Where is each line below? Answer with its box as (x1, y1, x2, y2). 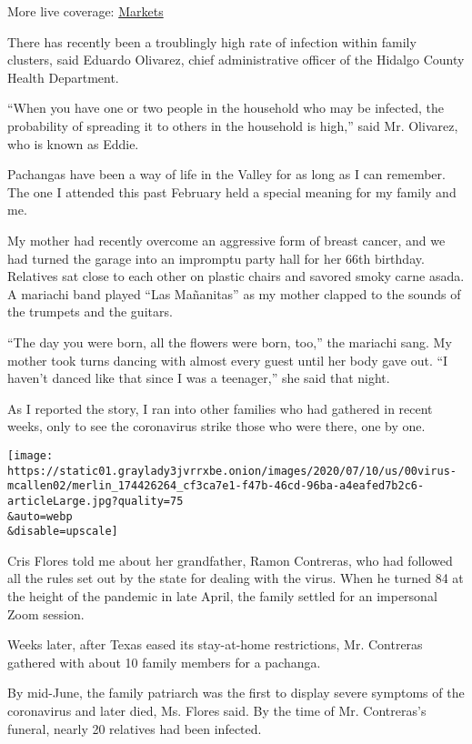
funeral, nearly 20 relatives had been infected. (7, 719, 262, 738)
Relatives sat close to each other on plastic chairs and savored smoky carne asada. (7, 266, 465, 286)
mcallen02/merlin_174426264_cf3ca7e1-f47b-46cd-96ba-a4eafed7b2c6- (7, 479, 425, 493)
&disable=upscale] (7, 525, 118, 538)
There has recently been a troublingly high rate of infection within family (7, 32, 417, 51)
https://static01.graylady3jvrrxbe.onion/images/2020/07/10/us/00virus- (7, 464, 457, 478)
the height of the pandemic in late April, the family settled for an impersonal (7, 587, 437, 605)
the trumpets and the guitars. (7, 302, 173, 321)
